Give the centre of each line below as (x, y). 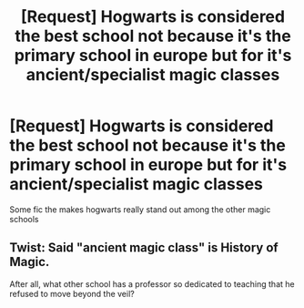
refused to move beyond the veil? (72, 293)
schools (24, 219)
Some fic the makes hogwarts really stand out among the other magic (140, 209)
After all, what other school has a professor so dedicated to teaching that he (152, 283)
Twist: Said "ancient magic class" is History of (144, 248)
